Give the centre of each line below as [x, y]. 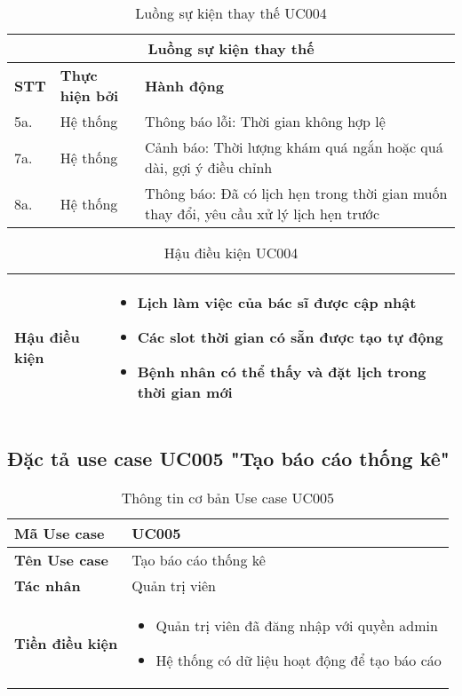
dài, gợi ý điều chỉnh [209, 167]
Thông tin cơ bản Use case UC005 [228, 498]
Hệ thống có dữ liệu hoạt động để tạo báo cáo [299, 660]
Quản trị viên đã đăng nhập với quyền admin [297, 626]
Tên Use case [62, 560]
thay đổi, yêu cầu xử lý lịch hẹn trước [263, 214]
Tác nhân [48, 586]
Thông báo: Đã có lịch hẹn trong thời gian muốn [296, 193]
